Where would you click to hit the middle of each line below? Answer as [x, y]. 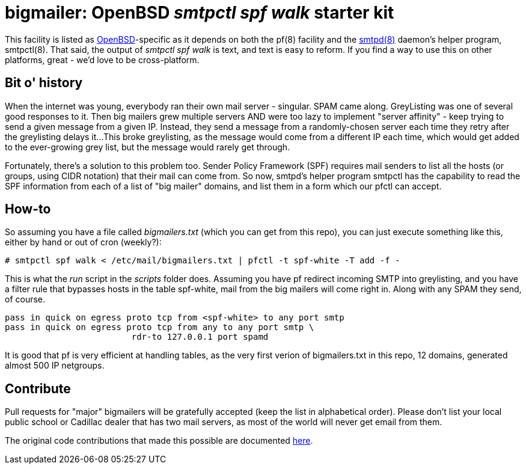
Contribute [38, 388]
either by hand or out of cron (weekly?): [83, 242]
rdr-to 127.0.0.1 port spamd [200, 337]
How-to [28, 209]
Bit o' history [44, 83]
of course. [25, 299]
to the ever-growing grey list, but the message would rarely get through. [148, 147]
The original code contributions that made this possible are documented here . [159, 441]
